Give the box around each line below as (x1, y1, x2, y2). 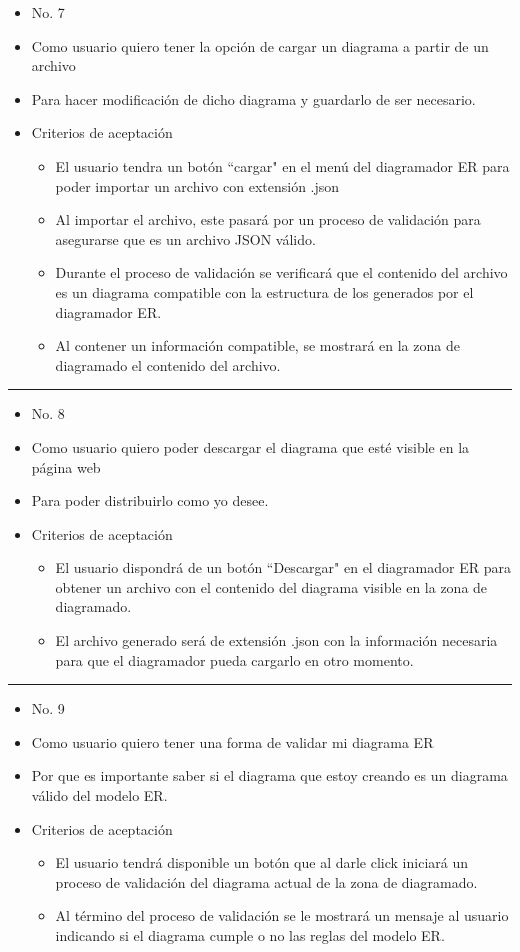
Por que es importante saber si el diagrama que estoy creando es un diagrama (31, 765, 508, 786)
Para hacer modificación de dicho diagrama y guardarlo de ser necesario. (31, 88, 476, 109)
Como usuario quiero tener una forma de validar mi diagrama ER (31, 731, 434, 752)
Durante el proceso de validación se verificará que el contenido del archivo (55, 262, 508, 283)
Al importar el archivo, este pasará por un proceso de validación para (55, 209, 481, 230)
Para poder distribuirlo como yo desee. (31, 490, 269, 511)
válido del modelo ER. (31, 785, 168, 806)
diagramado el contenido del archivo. (55, 354, 281, 375)
